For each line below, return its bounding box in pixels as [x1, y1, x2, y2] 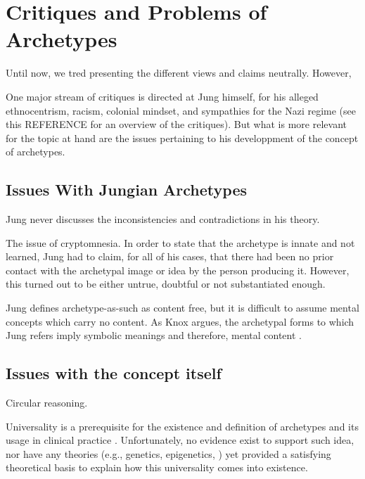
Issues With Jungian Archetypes [6, 179, 247, 200]
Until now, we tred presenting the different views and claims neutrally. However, [6, 65, 352, 80]
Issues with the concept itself [6, 362, 222, 384]
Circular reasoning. [6, 395, 88, 410]
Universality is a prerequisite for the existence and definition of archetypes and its [6, 419, 359, 433]
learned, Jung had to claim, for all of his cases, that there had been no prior [6, 249, 334, 264]
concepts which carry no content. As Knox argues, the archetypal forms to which [6, 314, 354, 328]
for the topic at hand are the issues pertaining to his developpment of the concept [6, 130, 359, 145]
